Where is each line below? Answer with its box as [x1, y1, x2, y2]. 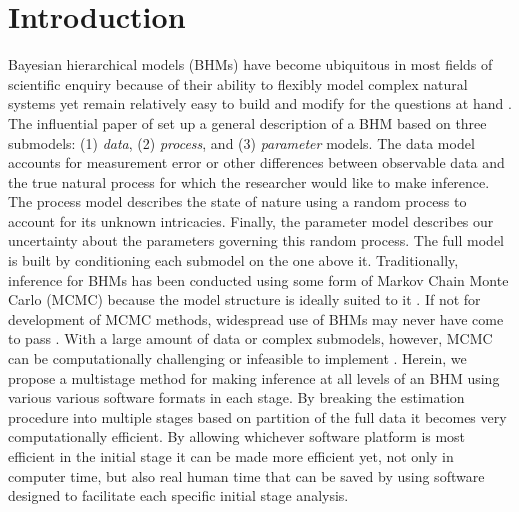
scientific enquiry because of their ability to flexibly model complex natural [8, 73, 468, 94]
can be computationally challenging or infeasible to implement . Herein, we [8, 348, 467, 369]
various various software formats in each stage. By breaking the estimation [8, 387, 465, 408]
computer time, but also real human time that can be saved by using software [8, 465, 485, 486]
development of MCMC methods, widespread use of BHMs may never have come [8, 308, 504, 329]
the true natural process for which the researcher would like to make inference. [8, 171, 490, 192]
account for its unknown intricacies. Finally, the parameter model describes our [8, 210, 494, 231]
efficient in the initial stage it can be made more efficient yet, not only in [8, 446, 454, 466]
